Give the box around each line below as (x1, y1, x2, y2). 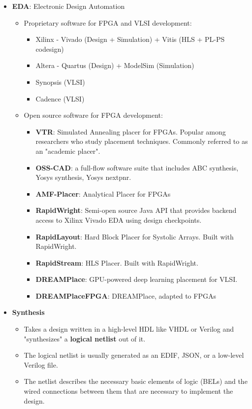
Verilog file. (24, 359, 58, 370)
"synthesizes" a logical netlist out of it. (24, 333, 146, 343)
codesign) (35, 43, 64, 54)
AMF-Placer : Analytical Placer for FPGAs (35, 188, 171, 199)
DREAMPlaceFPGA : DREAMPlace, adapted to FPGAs (35, 290, 216, 301)
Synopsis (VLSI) (35, 76, 85, 87)
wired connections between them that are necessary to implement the (24, 386, 233, 396)
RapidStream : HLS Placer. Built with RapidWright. (35, 257, 198, 268)
